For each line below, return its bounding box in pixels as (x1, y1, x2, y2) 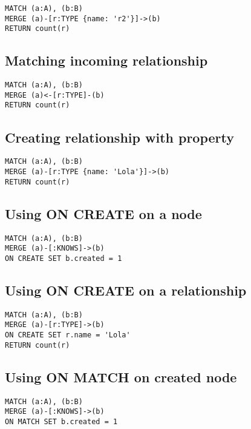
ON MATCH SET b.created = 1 (5, 417, 118, 426)
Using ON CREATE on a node (5, 204, 202, 223)
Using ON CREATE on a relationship (5, 280, 247, 299)
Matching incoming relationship (5, 51, 208, 70)
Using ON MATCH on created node (5, 367, 237, 386)
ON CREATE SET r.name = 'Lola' (5, 331, 131, 339)
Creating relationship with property (5, 127, 235, 146)
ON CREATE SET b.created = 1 (5, 254, 122, 263)
